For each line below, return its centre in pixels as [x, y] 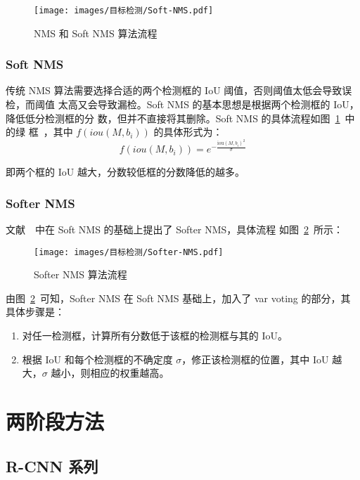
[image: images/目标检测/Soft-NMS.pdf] [124, 11]
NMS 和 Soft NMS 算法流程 [96, 33]
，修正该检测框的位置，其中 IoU [255, 359]
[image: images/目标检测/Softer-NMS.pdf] [129, 252]
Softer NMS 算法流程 [81, 274]
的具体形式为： [188, 132]
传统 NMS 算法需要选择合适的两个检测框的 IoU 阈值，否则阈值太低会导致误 [179, 90]
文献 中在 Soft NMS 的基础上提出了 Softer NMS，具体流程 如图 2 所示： [174, 229]
